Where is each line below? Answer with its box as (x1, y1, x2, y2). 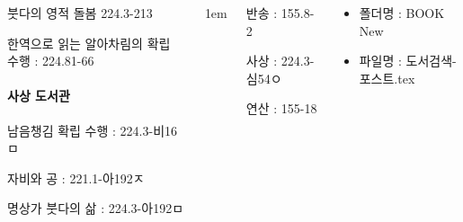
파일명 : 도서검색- (359, 51, 457, 70)
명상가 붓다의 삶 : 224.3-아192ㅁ (7, 199, 184, 218)
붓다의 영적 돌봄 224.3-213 (7, 4, 153, 22)
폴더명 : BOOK (359, 4, 445, 22)
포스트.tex (359, 68, 415, 87)
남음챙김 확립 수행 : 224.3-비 (7, 120, 165, 139)
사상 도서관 (7, 86, 70, 105)
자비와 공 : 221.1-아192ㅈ (7, 168, 145, 187)
